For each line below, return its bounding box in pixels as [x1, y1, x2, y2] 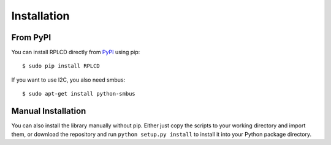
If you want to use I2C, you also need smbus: [11, 76, 126, 83]
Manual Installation [11, 106, 86, 116]
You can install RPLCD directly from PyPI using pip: [11, 49, 140, 56]
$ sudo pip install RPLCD [22, 63, 101, 69]
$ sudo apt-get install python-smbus [22, 90, 136, 97]
